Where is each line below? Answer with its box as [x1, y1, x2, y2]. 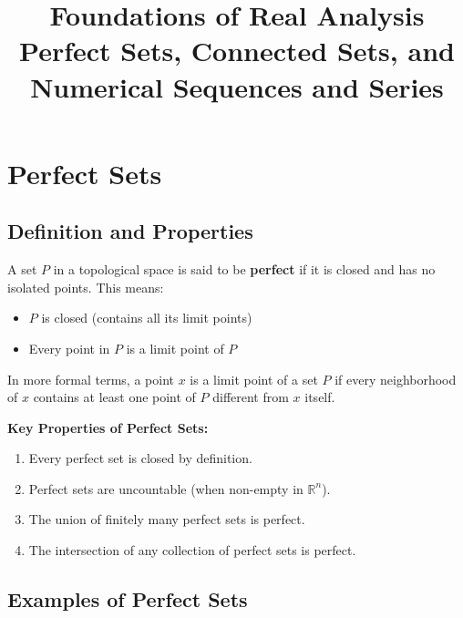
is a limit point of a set [190, 369, 318, 388]
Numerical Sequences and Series [30, 67, 444, 105]
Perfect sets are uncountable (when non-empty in [28, 479, 304, 498]
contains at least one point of [33, 387, 196, 407]
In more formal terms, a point [7, 369, 174, 388]
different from [212, 387, 289, 407]
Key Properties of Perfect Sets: [7, 417, 209, 437]
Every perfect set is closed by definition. [28, 448, 252, 468]
